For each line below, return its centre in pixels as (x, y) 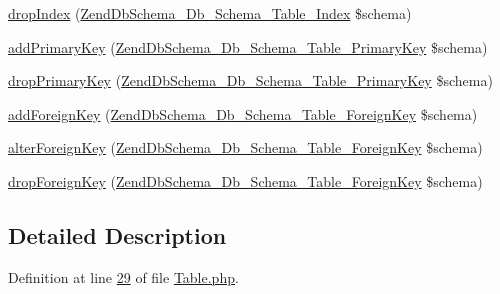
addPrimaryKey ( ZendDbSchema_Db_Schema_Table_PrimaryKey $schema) (248, 46)
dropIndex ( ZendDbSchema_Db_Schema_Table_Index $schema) (210, 13)
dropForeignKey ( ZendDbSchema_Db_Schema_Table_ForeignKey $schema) (245, 180)
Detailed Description (117, 234)
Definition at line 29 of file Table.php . (123, 276)
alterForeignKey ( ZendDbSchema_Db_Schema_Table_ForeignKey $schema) (245, 147)
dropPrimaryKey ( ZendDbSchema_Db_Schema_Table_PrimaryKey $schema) (250, 80)
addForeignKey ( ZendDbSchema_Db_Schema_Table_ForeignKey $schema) (243, 113)
